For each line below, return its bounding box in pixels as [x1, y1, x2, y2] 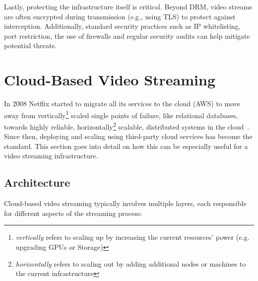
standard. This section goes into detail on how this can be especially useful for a [4, 140, 248, 151]
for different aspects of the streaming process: [4, 208, 142, 218]
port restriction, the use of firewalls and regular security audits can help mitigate [4, 30, 250, 41]
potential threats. [4, 40, 57, 51]
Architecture [4, 175, 70, 190]
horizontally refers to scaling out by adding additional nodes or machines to [15, 258, 246, 269]
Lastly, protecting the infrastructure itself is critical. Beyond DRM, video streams [4, 1, 253, 11]
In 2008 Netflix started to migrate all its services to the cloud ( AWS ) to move [4, 98, 240, 109]
